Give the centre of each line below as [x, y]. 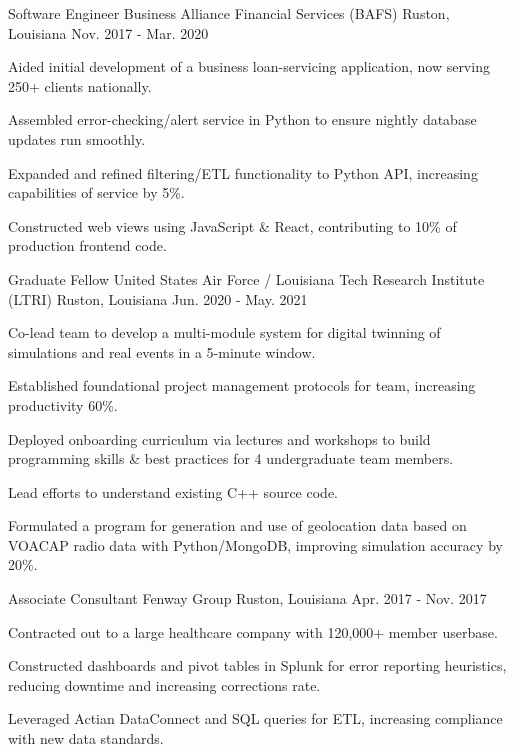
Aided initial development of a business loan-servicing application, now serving [249, 66]
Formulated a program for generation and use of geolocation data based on [237, 525]
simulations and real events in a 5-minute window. [162, 351]
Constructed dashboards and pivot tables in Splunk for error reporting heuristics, [257, 665]
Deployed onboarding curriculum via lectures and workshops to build [219, 438]
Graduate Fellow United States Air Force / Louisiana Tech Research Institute [246, 278]
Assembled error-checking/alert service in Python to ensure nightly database [242, 119]
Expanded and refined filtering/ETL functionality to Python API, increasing [243, 172]
